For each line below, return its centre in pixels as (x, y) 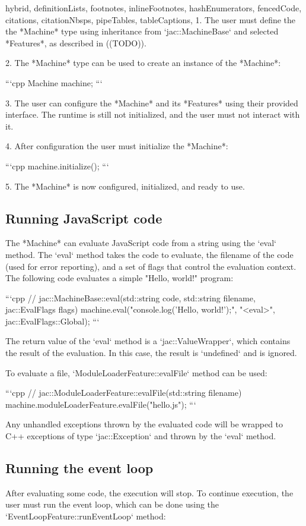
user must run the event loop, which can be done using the (112, 504)
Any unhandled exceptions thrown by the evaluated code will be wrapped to (144, 424)
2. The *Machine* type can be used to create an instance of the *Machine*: (143, 63)
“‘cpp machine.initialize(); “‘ (57, 166)
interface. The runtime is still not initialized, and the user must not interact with (153, 114)
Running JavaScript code (84, 218)
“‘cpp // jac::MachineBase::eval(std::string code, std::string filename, (130, 297)
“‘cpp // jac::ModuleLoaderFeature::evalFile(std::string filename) (124, 393)
